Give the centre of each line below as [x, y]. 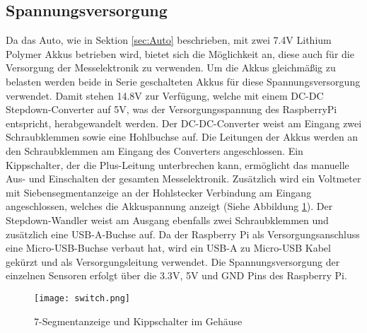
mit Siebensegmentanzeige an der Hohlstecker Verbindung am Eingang [159, 192]
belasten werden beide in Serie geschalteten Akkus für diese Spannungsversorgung [183, 81]
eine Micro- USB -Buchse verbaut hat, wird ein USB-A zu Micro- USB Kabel [168, 248]
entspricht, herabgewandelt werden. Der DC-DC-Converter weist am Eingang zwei [184, 123]
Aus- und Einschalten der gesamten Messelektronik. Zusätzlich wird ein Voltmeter [183, 179]
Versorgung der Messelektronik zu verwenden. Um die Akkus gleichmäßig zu [171, 68]
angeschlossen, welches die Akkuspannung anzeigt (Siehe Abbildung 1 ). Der [169, 206]
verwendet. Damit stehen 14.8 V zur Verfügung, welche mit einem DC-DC [165, 95]
